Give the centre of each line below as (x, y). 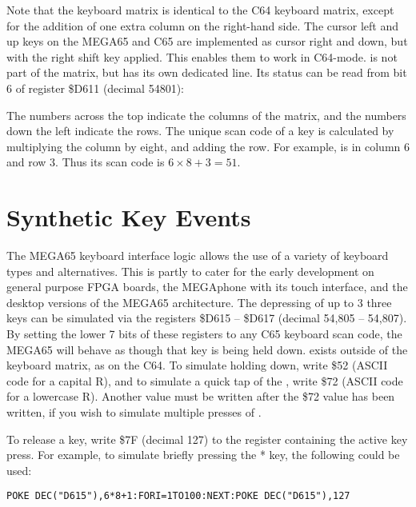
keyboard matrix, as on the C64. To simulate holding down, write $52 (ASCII (197, 365)
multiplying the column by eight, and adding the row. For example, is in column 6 (208, 146)
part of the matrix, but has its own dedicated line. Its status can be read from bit (207, 72)
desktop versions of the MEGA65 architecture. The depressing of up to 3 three (199, 302)
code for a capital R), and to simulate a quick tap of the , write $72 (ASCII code (205, 380)
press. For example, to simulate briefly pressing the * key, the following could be (203, 455)
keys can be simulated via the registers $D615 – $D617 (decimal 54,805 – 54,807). (207, 318)
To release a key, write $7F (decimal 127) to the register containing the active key (207, 439)
